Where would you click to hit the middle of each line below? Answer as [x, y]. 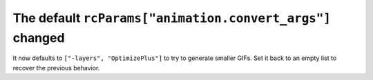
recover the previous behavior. [56, 68]
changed [39, 38]
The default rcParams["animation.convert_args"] [172, 18]
